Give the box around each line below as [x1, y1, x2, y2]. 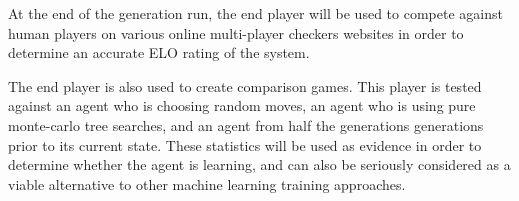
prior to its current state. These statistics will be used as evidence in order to [8, 134, 482, 155]
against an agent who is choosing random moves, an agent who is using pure [8, 95, 476, 116]
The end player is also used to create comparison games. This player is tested [8, 75, 482, 96]
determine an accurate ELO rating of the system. [8, 42, 310, 63]
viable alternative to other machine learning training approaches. [8, 173, 406, 194]
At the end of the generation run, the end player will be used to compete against [8, 3, 503, 23]
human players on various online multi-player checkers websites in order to [8, 22, 464, 43]
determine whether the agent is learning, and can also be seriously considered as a [8, 154, 511, 175]
